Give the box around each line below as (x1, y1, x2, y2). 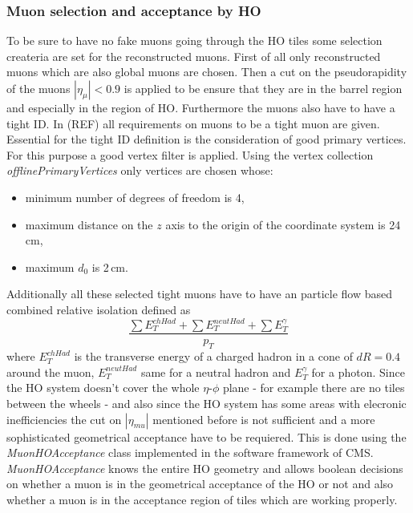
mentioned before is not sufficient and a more (152, 410, 375, 427)
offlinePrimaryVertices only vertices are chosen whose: (6, 162, 273, 179)
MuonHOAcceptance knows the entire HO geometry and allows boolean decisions (6, 459, 403, 476)
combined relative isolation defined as (6, 301, 191, 317)
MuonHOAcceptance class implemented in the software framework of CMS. (6, 444, 374, 461)
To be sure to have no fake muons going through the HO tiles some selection (6, 32, 383, 49)
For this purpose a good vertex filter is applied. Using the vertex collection (6, 146, 374, 163)
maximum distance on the (25, 216, 153, 232)
